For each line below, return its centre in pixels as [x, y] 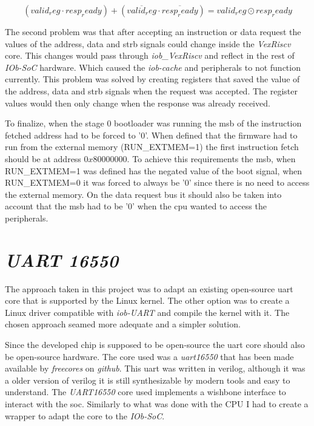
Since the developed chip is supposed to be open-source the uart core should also [155, 344]
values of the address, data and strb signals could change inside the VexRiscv [148, 43]
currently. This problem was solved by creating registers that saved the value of [152, 79]
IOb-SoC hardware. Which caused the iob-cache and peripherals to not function [153, 67]
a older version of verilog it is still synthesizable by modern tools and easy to [148, 380]
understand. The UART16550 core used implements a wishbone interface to [145, 392]
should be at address [43, 158]
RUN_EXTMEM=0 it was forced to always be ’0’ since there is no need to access [157, 182]
